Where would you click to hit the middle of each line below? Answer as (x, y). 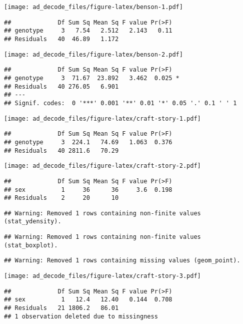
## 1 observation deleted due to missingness (81, 316)
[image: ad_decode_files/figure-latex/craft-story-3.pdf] (102, 276)
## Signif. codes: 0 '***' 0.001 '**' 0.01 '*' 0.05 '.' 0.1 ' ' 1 (120, 103)
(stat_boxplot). (31, 245)
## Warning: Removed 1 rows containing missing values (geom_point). (122, 261)
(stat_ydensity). (33, 222)
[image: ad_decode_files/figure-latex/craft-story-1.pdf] (102, 118)
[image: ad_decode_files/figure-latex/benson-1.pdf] (93, 7)
